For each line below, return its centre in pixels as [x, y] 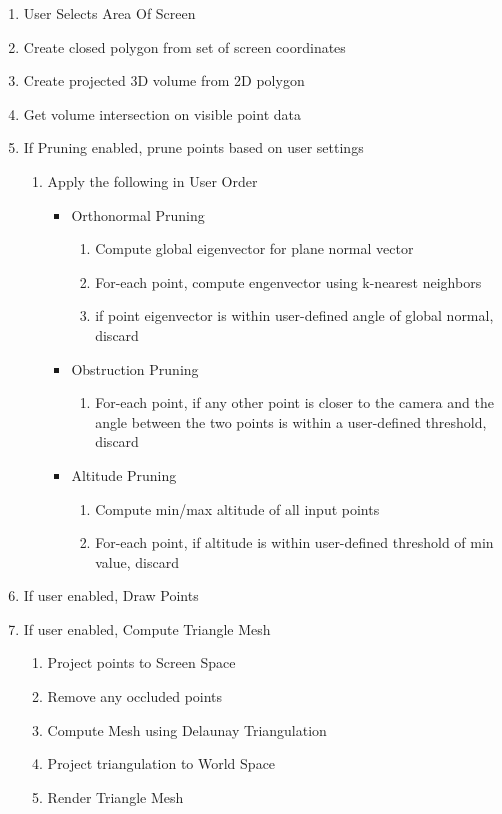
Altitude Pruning [124, 474]
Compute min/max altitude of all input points [237, 508]
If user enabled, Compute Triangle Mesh [147, 628]
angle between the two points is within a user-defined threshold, [291, 421]
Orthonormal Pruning [138, 214]
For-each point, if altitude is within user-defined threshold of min [294, 542]
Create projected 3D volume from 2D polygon [164, 80]
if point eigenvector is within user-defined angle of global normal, [294, 315]
